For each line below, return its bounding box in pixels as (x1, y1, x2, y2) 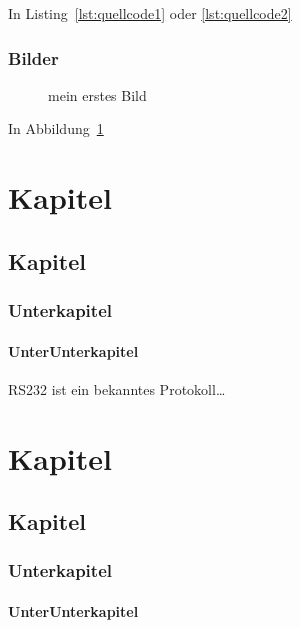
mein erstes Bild (48, 84, 147, 105)
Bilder (8, 45, 59, 70)
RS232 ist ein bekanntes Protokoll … (8, 378, 226, 399)
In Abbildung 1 (8, 118, 104, 139)
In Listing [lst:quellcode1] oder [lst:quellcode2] (8, 3, 292, 23)
